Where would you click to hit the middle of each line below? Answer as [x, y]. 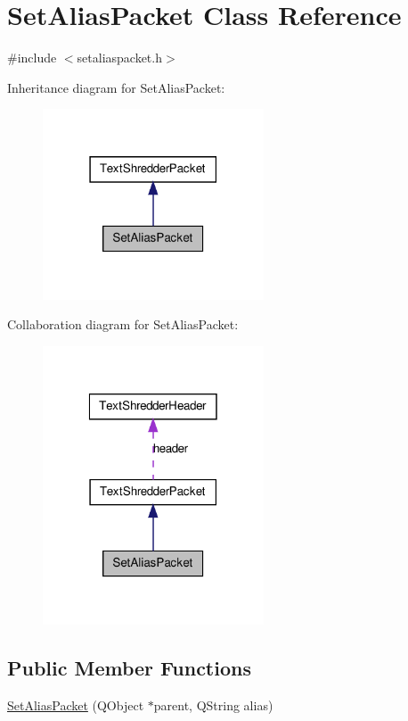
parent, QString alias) [213, 704]
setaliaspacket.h [119, 58]
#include [32, 58]
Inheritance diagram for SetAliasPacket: [116, 87]
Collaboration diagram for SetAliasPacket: [123, 324]
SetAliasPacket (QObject [76, 704]
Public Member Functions [129, 667]
